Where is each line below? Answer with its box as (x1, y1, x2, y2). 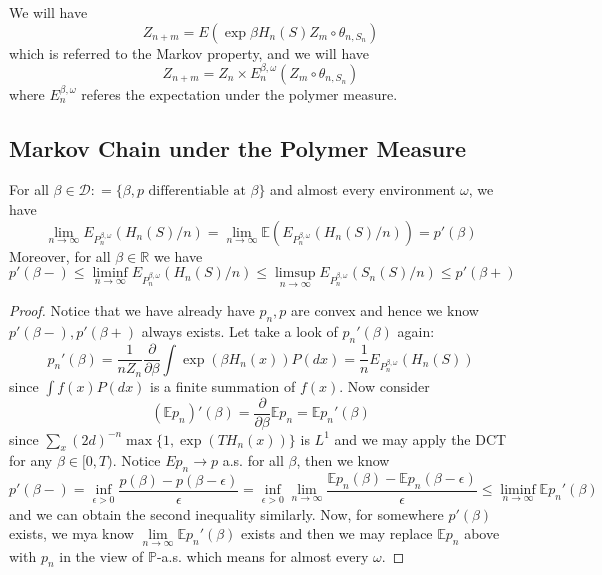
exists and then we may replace (241, 523, 433, 544)
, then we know (296, 450, 390, 471)
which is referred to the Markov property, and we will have (9, 42, 370, 63)
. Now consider (339, 375, 430, 396)
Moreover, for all (9, 245, 111, 266)
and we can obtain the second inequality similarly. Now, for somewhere (9, 503, 444, 524)
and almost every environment (270, 179, 456, 200)
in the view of (59, 545, 144, 566)
